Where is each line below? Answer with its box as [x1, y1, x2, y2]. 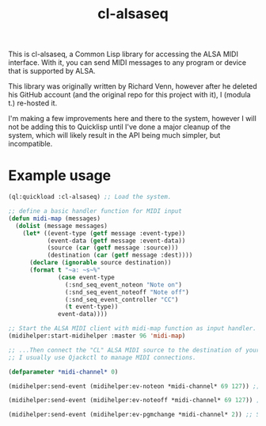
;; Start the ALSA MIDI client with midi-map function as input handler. [8, 325, 257, 333]
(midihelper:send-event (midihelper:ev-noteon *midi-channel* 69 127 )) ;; [8, 382, 260, 390]
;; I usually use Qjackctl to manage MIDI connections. [8, 353, 196, 361]
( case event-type [58, 273, 115, 281]
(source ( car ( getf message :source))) [47, 244, 179, 252]
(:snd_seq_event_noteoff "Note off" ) [64, 288, 190, 296]
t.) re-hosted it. [8, 98, 58, 108]
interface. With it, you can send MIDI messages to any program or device [8, 58, 247, 67]
